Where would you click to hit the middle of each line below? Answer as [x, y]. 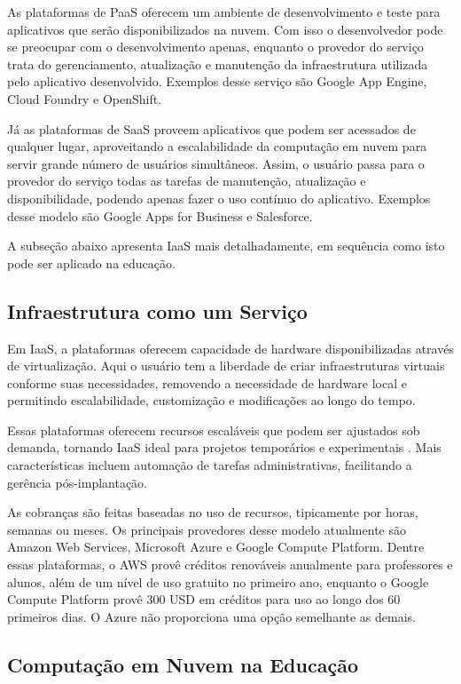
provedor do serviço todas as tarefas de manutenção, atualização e [187, 181]
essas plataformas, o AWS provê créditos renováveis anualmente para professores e [230, 565]
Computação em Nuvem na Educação [183, 664]
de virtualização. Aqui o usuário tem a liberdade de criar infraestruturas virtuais [226, 366]
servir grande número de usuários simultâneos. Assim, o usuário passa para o [216, 163]
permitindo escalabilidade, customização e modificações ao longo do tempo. [211, 400]
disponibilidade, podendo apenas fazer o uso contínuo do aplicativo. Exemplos [219, 198]
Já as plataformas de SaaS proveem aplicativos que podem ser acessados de [211, 128]
